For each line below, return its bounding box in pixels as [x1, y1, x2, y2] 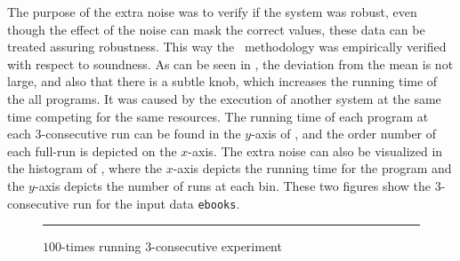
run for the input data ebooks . [72, 194, 240, 212]
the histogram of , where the [7, 159, 162, 178]
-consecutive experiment [151, 237, 282, 256]
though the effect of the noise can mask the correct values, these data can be [7, 20, 425, 38]
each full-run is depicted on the [7, 141, 177, 160]
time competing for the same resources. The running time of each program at [7, 107, 429, 125]
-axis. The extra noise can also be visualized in [188, 141, 443, 160]
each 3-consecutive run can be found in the [7, 124, 241, 143]
